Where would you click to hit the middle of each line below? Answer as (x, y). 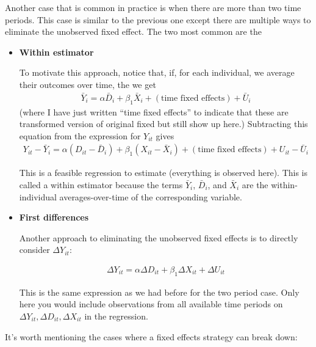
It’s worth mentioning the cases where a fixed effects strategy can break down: (151, 336)
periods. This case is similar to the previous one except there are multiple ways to (158, 19)
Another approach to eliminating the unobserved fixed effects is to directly (159, 237)
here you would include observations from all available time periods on (151, 304)
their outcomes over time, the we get (88, 84)
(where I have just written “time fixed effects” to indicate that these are (154, 111)
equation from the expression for (80, 135)
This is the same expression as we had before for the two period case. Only (159, 292)
